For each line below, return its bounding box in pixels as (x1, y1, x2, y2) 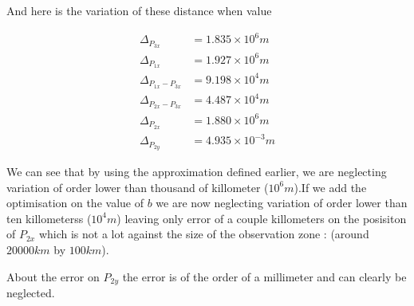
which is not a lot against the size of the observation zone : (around (38, 226, 369, 242)
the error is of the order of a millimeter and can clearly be (122, 268, 407, 284)
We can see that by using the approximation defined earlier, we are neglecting (6, 163, 387, 179)
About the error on (6, 268, 100, 284)
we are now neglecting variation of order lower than (156, 194, 408, 211)
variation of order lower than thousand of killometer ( (6, 178, 269, 195)
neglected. (6, 284, 55, 300)
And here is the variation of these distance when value (6, 2, 272, 18)
